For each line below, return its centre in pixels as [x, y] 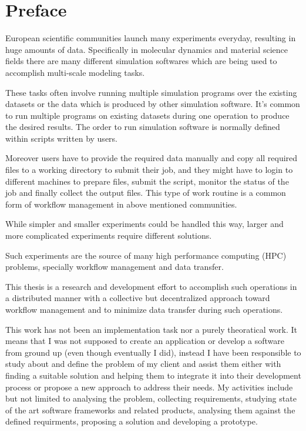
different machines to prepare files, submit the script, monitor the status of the [147, 181]
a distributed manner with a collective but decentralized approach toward [138, 298]
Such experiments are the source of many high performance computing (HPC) [146, 255]
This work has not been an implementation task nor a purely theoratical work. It [152, 329]
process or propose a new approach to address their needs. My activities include [149, 387]
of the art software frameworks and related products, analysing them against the [150, 410]
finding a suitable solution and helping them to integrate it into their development [153, 375]
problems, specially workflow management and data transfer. [115, 267]
